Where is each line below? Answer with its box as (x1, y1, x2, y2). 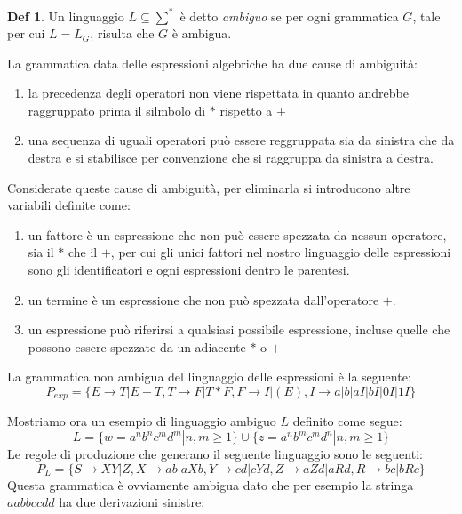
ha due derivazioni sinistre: (59, 493, 205, 511)
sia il (28, 243, 54, 261)
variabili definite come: (7, 196, 131, 214)
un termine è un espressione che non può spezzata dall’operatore (28, 290, 379, 309)
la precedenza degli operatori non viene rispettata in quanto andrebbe (28, 84, 409, 102)
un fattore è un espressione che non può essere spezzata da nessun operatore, (28, 225, 447, 244)
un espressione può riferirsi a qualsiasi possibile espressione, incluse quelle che (28, 320, 450, 339)
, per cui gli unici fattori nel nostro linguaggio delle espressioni (110, 243, 451, 261)
